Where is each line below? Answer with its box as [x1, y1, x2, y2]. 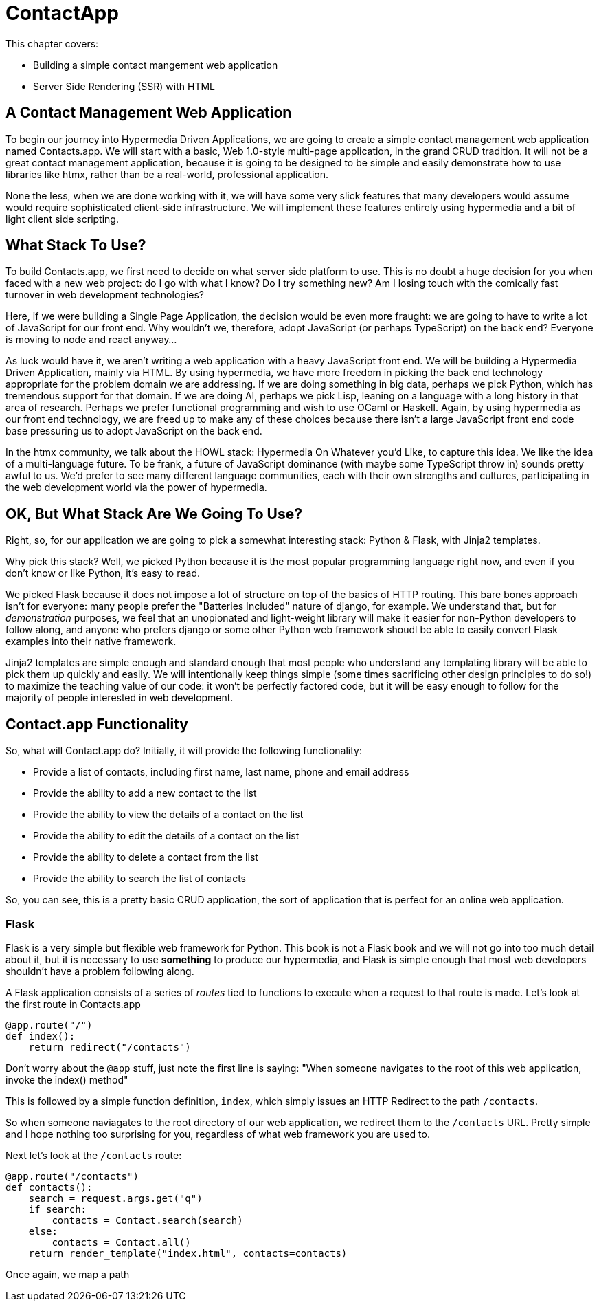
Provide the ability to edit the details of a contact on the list [33, 830, 299, 842]
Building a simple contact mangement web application [33, 58, 278, 71]
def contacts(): [5, 1181, 93, 1193]
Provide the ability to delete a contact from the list [33, 851, 258, 864]
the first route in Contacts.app [5, 998, 141, 1010]
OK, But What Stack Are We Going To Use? [5, 505, 302, 523]
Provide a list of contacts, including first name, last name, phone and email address [33, 766, 409, 778]
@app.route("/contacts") [5, 1170, 139, 1182]
